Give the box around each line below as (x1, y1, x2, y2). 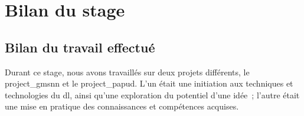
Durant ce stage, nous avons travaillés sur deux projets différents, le (5, 65, 250, 78)
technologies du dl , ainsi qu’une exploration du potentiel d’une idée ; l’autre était (5, 88, 300, 101)
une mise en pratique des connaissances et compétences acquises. (5, 100, 239, 112)
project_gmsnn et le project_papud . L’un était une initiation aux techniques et (5, 77, 293, 90)
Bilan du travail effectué (5, 38, 155, 56)
